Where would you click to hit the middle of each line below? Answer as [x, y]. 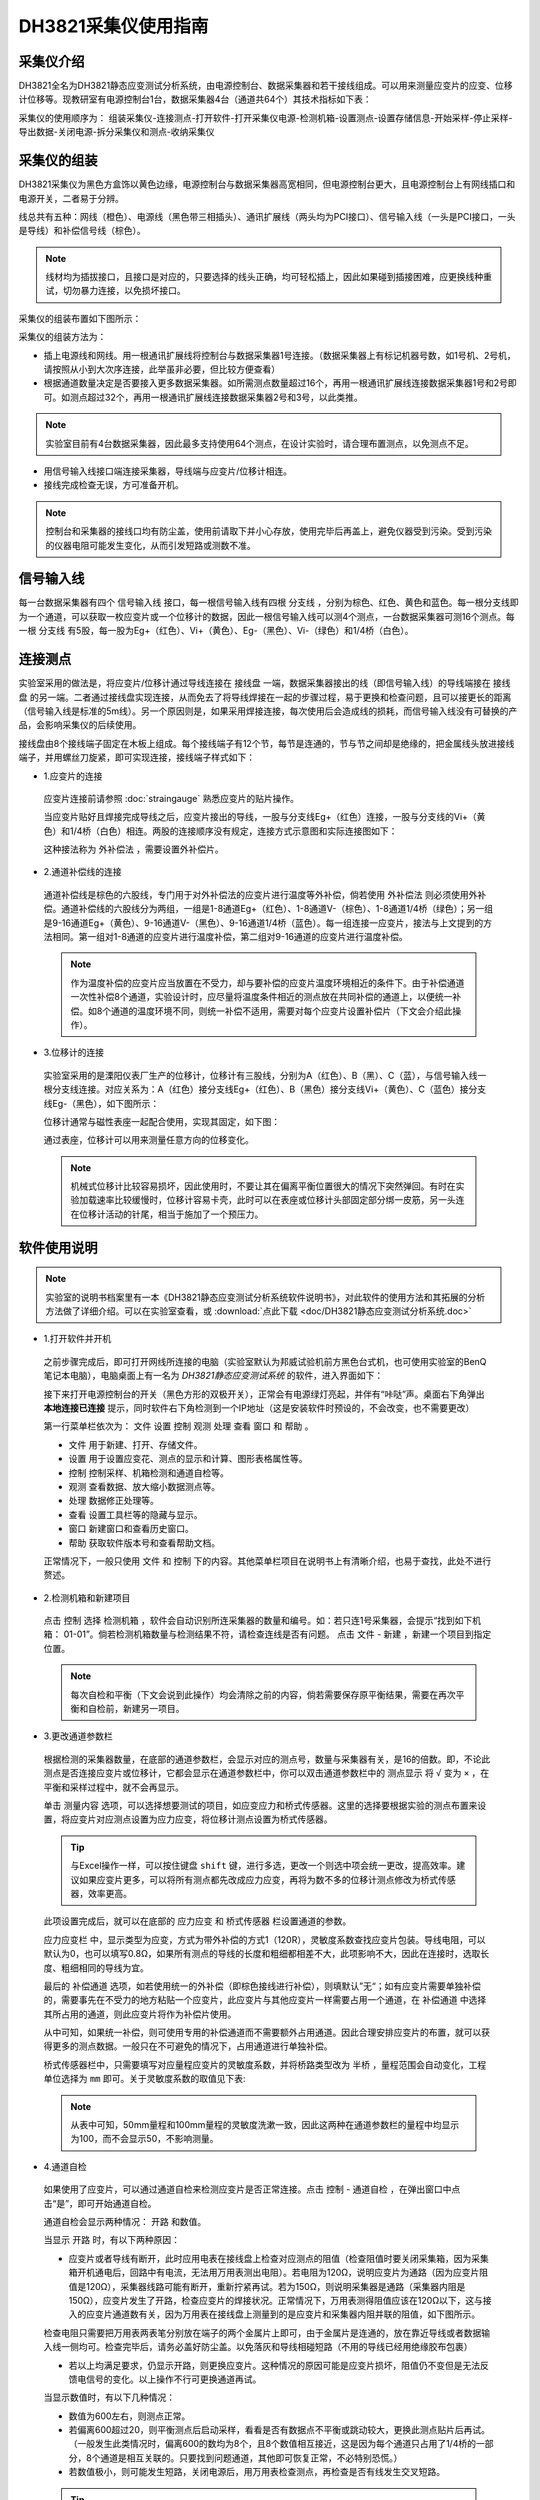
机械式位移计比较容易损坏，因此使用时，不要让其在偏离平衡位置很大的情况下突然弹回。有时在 [263, 1186]
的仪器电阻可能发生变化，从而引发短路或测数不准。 [150, 545]
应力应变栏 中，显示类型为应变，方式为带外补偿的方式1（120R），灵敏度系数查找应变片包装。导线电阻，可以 [264, 1939]
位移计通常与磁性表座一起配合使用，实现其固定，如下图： [161, 1121]
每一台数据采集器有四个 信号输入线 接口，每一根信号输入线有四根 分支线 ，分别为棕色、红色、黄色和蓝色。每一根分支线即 [268, 602]
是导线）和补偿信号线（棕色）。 [82, 231]
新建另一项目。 [153, 1709]
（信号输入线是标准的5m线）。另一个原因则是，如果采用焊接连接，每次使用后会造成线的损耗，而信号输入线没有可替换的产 [268, 711]
